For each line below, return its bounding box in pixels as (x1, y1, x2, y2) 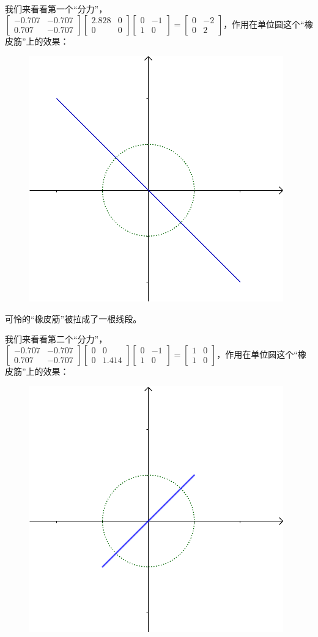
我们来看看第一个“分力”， (5, 2, 108, 15)
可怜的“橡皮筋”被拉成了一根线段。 (5, 312, 142, 325)
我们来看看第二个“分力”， (5, 333, 108, 345)
